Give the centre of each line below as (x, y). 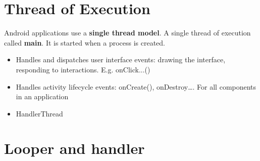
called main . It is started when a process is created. (85, 42)
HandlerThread (39, 113)
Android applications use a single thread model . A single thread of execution (127, 33)
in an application (42, 96)
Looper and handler (74, 148)
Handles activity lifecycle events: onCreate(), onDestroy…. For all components (136, 86)
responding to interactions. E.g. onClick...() (83, 69)
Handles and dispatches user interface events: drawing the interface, (121, 59)
